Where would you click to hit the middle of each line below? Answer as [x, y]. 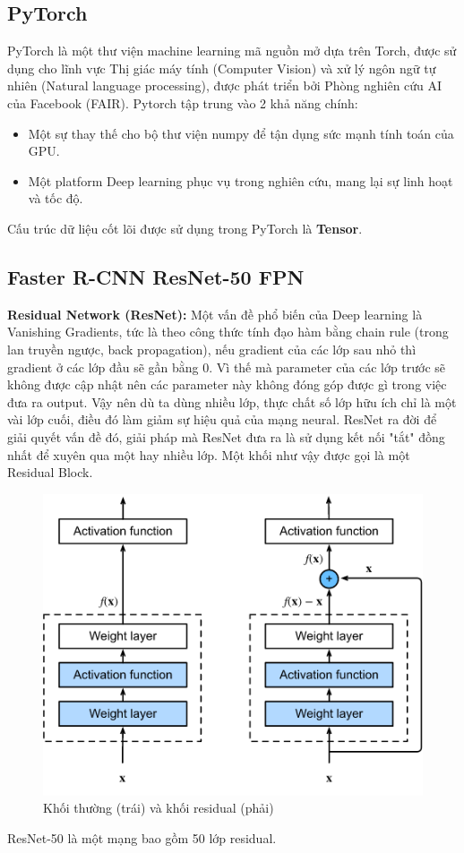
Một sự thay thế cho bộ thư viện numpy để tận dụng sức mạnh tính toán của [241, 133]
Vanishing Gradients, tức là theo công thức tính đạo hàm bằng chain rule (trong [228, 332]
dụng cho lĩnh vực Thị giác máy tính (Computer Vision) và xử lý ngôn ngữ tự [222, 68]
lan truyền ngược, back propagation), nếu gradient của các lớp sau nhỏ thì [212, 349]
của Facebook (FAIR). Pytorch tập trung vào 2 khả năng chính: [183, 102]
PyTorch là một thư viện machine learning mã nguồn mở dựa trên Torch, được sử [232, 51]
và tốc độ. [56, 198]
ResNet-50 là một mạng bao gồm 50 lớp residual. [142, 837]
